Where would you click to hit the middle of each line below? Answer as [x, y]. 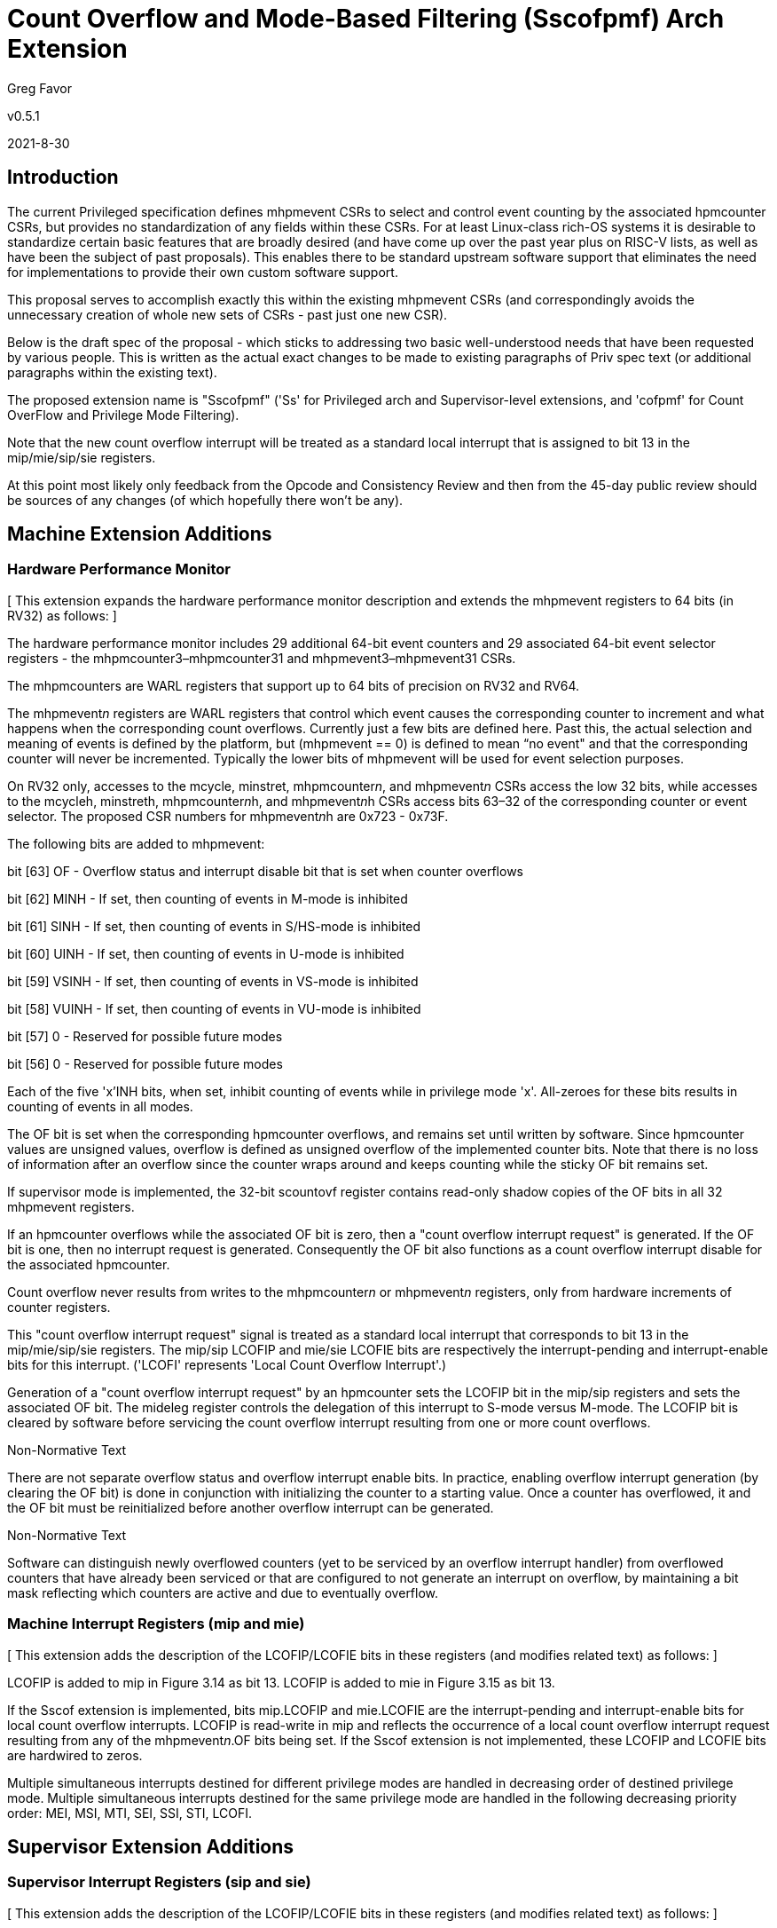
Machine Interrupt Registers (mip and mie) [156, 1624]
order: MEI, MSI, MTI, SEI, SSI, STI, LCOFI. [129, 1813]
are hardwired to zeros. [75, 1755]
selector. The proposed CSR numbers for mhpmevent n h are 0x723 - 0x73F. [228, 816]
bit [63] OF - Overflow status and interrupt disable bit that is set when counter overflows [265, 871]
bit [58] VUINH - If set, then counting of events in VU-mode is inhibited [214, 1008]
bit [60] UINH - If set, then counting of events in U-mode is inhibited [206, 953]
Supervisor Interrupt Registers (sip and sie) [159, 1882]
